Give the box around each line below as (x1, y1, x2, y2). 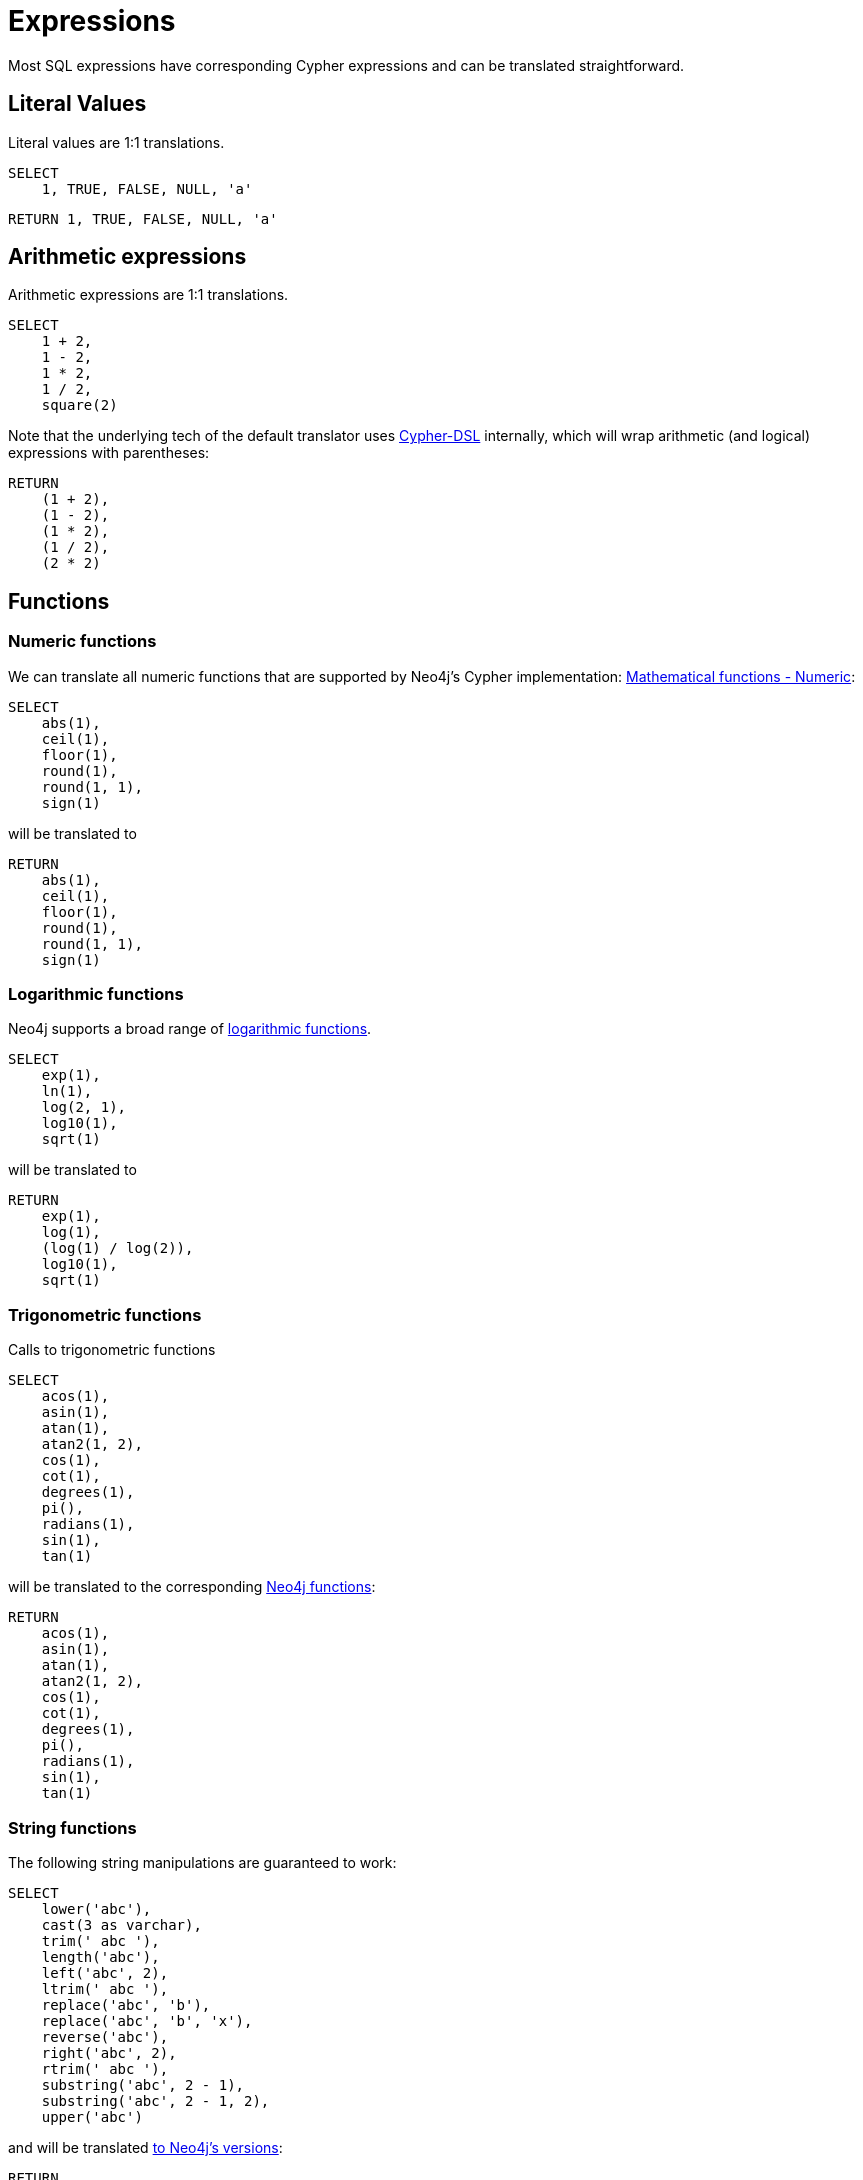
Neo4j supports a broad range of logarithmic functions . (8, 1020, 372, 1038)
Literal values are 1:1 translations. (8, 133, 225, 151)
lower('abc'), (41, 1900, 152, 1917)
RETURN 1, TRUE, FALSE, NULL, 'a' (8, 210, 278, 227)
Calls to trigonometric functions (8, 1341, 216, 1359)
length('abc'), (41, 1948, 160, 1965)
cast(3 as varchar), (41, 1916, 202, 1933)
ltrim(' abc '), (41, 1980, 169, 1997)
